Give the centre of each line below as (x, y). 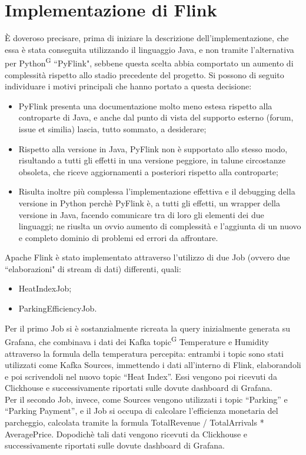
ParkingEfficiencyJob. (58, 308)
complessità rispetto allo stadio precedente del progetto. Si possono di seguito (144, 74)
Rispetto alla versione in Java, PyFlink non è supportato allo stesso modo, (153, 148)
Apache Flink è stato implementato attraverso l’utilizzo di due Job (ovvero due (147, 257)
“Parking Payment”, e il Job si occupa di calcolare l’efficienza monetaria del (142, 411)
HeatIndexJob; (45, 288)
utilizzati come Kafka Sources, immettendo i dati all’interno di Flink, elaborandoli (153, 365)
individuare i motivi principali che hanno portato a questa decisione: (128, 86)
